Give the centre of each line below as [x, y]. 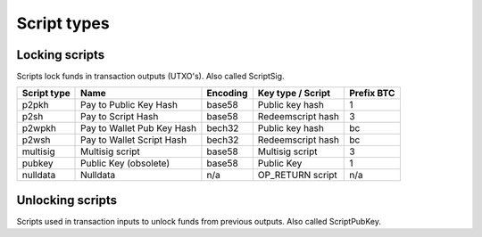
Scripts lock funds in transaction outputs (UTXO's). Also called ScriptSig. [150, 77]
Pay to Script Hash [120, 117]
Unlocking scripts [67, 200]
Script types [63, 23]
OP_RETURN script [298, 176]
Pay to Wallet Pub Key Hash [138, 128]
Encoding [227, 94]
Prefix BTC [372, 94]
